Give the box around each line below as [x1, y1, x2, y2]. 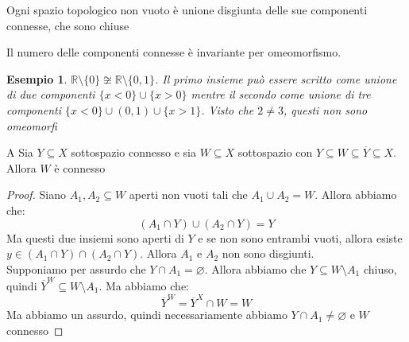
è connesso [54, 159, 106, 176]
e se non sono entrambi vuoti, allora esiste [198, 229, 403, 246]
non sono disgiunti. [222, 245, 314, 262]
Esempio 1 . [6, 70, 68, 87]
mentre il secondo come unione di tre [191, 86, 371, 103]
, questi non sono [283, 101, 368, 118]
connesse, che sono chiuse [6, 17, 129, 33]
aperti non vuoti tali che [129, 186, 248, 203]
